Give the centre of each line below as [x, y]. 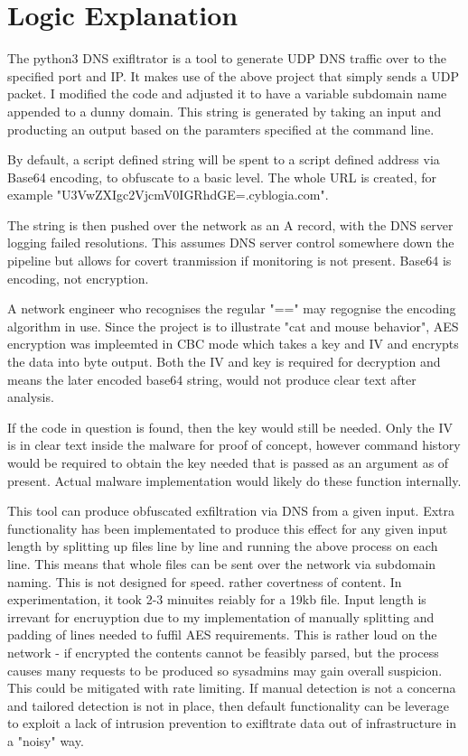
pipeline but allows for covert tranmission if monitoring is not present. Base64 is [229, 261]
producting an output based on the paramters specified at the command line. [221, 129]
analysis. [31, 397]
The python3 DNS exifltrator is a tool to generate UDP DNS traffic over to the [227, 58]
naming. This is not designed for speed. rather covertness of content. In [205, 581]
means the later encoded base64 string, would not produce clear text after [212, 379]
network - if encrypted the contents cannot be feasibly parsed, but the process [223, 652]
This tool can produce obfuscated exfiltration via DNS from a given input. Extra [231, 511]
